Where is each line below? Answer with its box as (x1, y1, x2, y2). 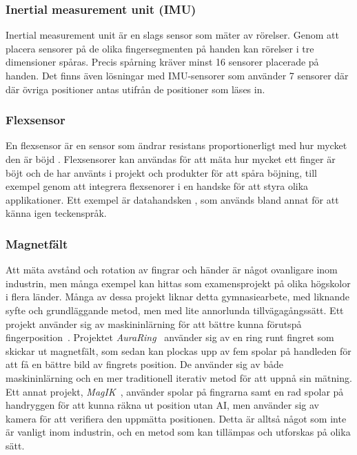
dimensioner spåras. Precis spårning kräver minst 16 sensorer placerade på (6, 55, 319, 69)
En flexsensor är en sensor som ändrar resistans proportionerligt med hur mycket (6, 138, 347, 153)
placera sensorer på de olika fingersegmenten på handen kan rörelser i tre (6, 41, 314, 55)
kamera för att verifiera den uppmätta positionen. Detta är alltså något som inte (6, 411, 347, 425)
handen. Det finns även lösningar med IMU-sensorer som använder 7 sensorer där (6, 68, 349, 82)
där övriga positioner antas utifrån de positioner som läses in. (6, 81, 265, 96)
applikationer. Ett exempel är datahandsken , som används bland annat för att (6, 192, 339, 206)
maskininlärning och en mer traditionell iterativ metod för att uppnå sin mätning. (6, 370, 352, 385)
